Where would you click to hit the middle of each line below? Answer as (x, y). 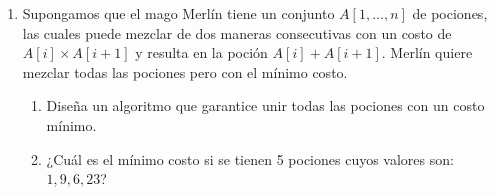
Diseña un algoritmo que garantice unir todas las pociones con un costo (265, 105)
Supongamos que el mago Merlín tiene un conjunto (178, 13)
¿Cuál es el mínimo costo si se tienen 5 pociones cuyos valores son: (250, 158)
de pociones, (450, 13)
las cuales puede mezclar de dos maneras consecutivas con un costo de (237, 32)
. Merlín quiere (427, 52)
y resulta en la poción (201, 52)
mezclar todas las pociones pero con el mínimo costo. (185, 71)
